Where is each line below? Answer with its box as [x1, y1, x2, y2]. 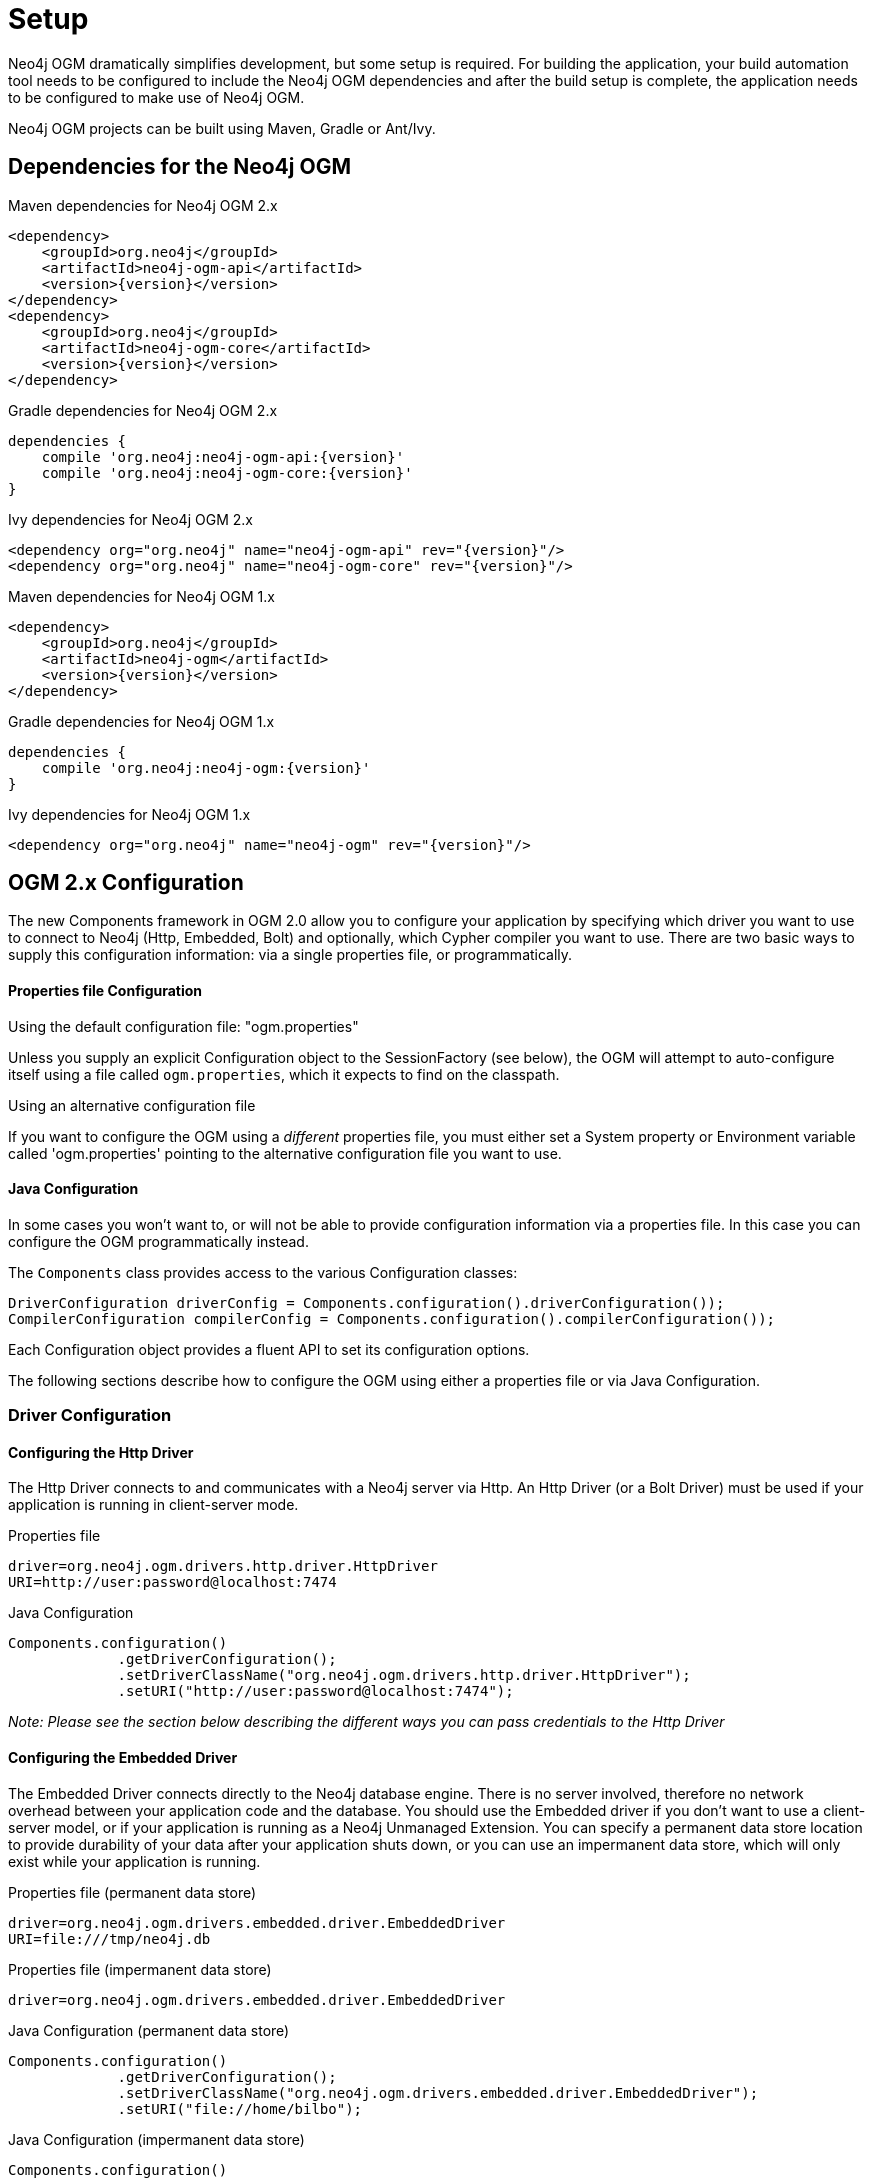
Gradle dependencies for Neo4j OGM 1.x [8, 712, 275, 730]
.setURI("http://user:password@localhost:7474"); [117, 1683, 514, 1700]
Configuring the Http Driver [8, 1443, 194, 1461]
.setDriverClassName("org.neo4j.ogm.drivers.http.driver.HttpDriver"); [117, 1667, 691, 1684]
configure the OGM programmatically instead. [8, 1232, 309, 1250]
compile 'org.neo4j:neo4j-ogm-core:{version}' [41, 464, 413, 481]
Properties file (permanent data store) [8, 1883, 257, 1901]
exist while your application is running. [8, 1852, 261, 1870]
